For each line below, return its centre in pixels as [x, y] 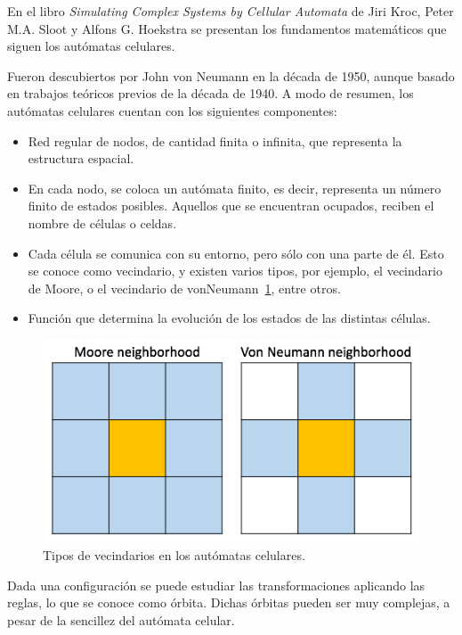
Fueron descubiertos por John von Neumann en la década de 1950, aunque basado [231, 75]
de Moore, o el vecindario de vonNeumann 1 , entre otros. [184, 288]
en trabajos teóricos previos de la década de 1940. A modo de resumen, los [211, 93]
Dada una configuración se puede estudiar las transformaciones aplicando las [216, 585]
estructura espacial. [81, 158]
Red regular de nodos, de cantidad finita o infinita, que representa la [215, 140]
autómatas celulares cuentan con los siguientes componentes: [172, 110]
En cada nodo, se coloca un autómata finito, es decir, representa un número [235, 188]
